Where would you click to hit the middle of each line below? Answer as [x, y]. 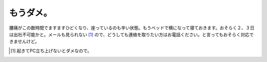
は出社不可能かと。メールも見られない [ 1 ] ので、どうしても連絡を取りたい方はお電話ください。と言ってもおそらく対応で [132, 34]
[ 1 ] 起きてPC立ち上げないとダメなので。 [51, 51]
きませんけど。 [24, 42]
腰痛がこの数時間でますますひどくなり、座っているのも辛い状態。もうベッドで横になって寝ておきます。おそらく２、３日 [132, 28]
